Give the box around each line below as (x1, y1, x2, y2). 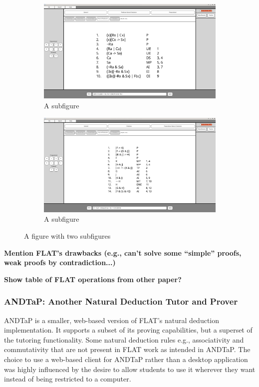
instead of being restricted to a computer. (4, 374, 131, 384)
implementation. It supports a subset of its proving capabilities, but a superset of (4, 325, 253, 335)
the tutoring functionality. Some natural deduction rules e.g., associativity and (4, 334, 244, 345)
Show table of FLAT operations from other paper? (4, 274, 182, 284)
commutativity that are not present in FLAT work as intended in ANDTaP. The (4, 344, 251, 355)
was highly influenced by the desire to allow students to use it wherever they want (4, 364, 256, 374)
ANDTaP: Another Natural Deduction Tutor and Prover (4, 295, 238, 308)
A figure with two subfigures (24, 230, 111, 241)
